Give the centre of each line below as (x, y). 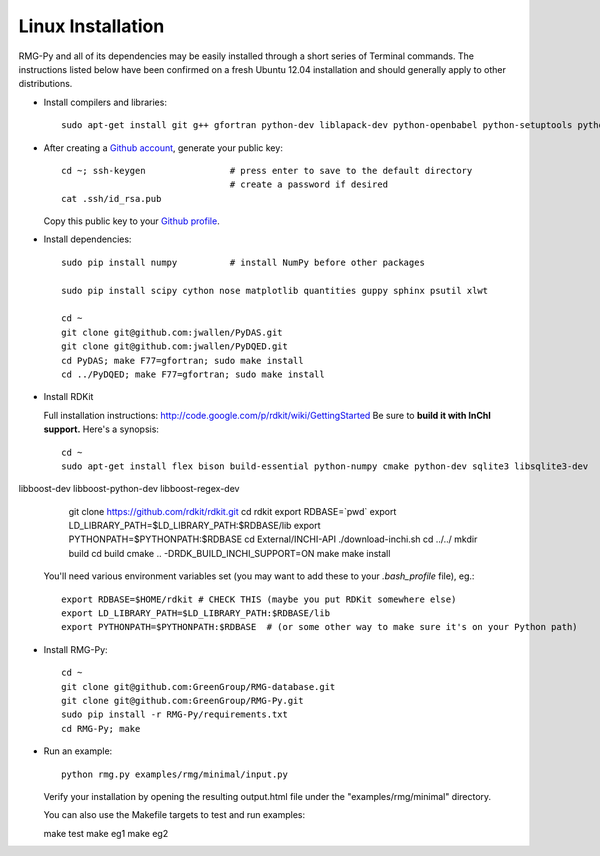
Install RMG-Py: (76, 649)
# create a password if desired (309, 184)
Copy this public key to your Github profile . (131, 221)
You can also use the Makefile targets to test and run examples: (174, 815)
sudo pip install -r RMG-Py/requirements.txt (175, 714)
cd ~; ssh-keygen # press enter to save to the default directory (267, 170)
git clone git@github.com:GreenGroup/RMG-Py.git (182, 700)
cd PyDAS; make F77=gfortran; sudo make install (182, 360)
